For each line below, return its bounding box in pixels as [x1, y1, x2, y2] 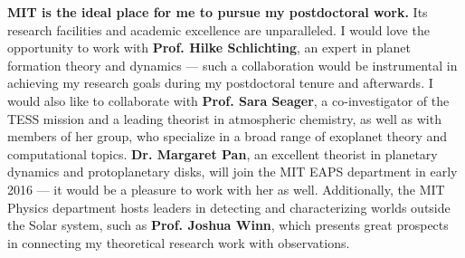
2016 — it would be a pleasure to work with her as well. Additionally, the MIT [7, 179, 445, 198]
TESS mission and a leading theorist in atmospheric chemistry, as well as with [7, 109, 441, 128]
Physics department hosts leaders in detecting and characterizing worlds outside [7, 197, 451, 216]
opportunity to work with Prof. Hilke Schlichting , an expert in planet [7, 38, 412, 57]
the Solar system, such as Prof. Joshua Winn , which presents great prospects [7, 215, 449, 234]
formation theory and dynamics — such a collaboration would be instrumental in [7, 55, 458, 74]
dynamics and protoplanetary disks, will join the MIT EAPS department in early [7, 162, 458, 181]
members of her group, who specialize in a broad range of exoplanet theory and [7, 127, 448, 146]
